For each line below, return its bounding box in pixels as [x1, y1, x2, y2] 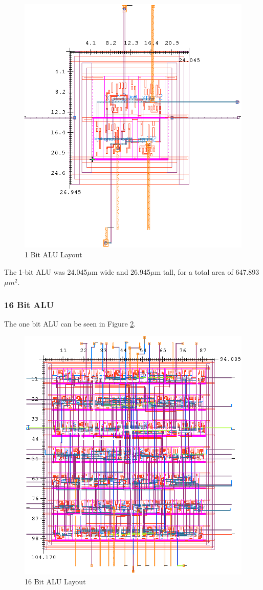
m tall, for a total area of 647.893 [155, 267, 259, 277]
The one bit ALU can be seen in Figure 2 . [4, 318, 136, 329]
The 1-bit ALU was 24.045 [4, 267, 87, 277]
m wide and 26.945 [91, 267, 150, 277]
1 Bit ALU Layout [25, 249, 82, 260]
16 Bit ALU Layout [25, 576, 86, 587]
